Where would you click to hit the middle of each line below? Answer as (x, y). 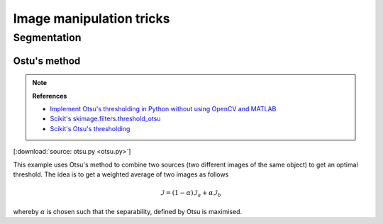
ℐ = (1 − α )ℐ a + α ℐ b (190, 194)
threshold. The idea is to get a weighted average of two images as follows (121, 174)
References (50, 96)
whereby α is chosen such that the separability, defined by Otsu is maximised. (128, 211)
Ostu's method (47, 61)
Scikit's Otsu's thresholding (90, 128)
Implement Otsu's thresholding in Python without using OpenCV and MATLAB (163, 109)
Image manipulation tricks (91, 18)
